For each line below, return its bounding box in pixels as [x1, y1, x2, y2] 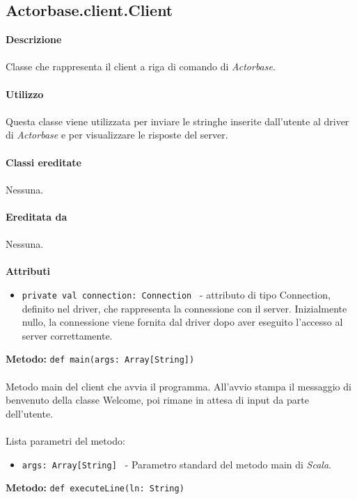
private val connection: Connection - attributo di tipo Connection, [22, 287, 331, 301]
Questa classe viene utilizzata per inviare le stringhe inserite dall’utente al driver [6, 113, 349, 128]
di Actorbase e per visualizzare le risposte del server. [6, 127, 228, 142]
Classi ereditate [6, 155, 81, 169]
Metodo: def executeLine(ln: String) [6, 480, 184, 495]
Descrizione [6, 32, 62, 47]
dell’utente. [6, 406, 54, 420]
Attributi [6, 264, 50, 278]
